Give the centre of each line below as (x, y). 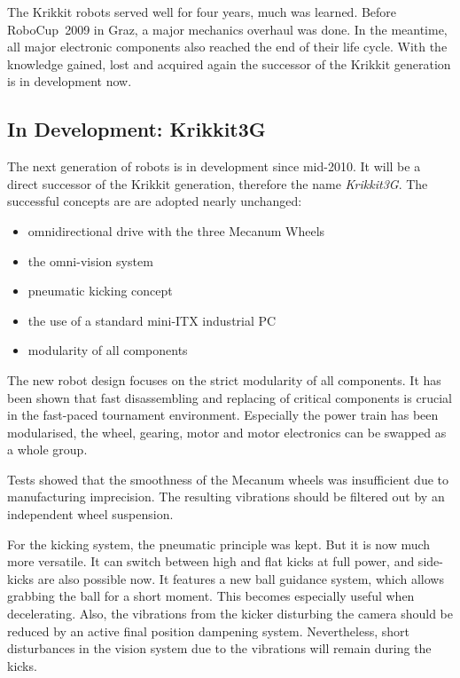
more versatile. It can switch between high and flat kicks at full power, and (211, 561)
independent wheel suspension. (90, 514)
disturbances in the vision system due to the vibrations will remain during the (219, 648)
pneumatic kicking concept (100, 291)
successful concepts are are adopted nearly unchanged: (155, 201)
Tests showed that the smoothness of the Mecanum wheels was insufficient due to (228, 479)
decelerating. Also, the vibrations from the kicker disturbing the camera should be (230, 614)
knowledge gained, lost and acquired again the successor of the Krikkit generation (229, 63)
